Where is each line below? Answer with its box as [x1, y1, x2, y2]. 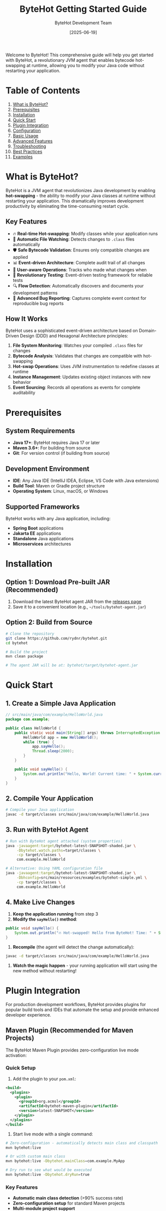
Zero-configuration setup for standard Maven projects [12, 1200, 125, 1206]
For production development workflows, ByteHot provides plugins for [5, 1001, 146, 1007]
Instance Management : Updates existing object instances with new [12, 374, 151, 380]
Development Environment [5, 464, 90, 473]
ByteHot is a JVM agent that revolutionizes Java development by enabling [5, 187, 156, 193]
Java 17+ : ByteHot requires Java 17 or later [12, 440, 100, 445]
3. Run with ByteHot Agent [5, 826, 89, 834]
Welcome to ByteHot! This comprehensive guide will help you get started [5, 52, 154, 58]
